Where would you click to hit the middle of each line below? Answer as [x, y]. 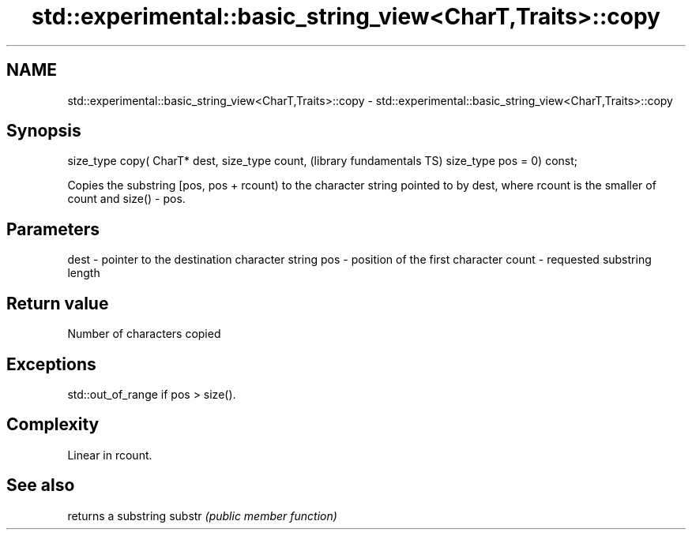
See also [41, 485]
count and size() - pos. [126, 199]
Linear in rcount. [110, 455]
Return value [58, 303]
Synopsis [44, 131]
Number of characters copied [144, 334]
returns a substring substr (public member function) [202, 515]
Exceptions [51, 364]
